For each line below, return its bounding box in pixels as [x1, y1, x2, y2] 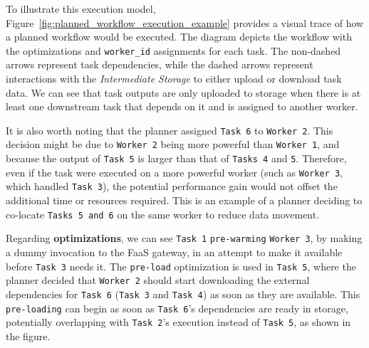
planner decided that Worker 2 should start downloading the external [6, 273, 310, 288]
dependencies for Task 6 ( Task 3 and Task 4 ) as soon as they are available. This [6, 286, 360, 301]
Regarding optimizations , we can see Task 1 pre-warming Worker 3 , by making [6, 231, 363, 246]
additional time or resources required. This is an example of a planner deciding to [6, 193, 363, 208]
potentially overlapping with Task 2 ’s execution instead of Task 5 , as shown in [6, 315, 351, 329]
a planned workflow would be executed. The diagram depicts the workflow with [6, 29, 352, 44]
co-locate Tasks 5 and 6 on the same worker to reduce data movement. [6, 206, 320, 221]
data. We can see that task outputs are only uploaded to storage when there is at [6, 85, 361, 100]
